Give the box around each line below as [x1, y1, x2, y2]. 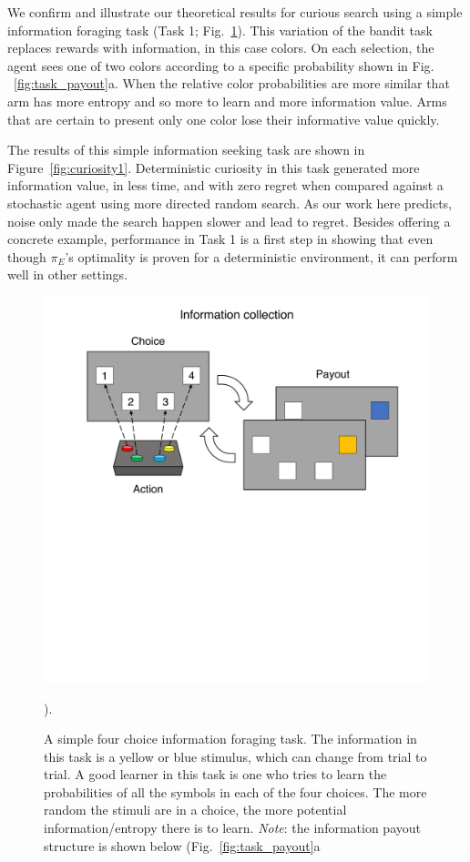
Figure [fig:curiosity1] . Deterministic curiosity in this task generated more [7, 157, 420, 177]
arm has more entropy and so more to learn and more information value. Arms [7, 91, 447, 110]
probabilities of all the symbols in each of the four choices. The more [44, 782, 427, 801]
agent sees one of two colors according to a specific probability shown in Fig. [7, 56, 434, 75]
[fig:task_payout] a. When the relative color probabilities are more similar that [14, 74, 450, 93]
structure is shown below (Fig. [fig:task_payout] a [44, 836, 321, 855]
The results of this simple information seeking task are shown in [7, 140, 365, 159]
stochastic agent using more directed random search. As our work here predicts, [7, 193, 453, 212]
